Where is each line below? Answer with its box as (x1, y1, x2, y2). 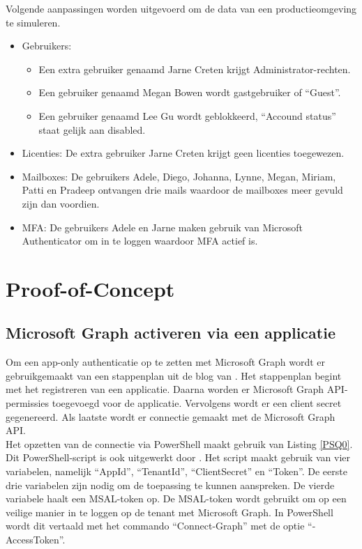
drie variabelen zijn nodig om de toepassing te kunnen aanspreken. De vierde (6, 477, 335, 492)
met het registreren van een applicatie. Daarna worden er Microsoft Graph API (6, 382, 345, 396)
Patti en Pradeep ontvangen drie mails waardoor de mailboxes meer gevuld (22, 183, 343, 197)
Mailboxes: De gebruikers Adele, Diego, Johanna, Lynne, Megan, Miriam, (22, 169, 336, 183)
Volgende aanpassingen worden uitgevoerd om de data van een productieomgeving (6, 1, 357, 15)
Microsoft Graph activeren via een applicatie (6, 322, 335, 343)
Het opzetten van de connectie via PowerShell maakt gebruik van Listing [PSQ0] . (6, 436, 353, 451)
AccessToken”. (6, 532, 66, 547)
